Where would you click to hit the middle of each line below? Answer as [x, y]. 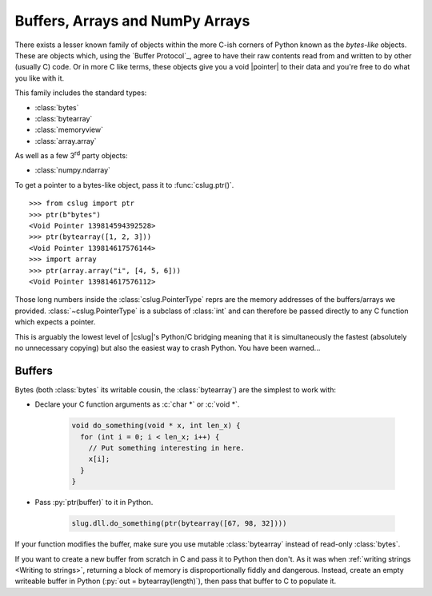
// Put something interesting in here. [167, 448]
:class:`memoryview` [69, 130]
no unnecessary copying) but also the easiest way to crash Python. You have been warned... [168, 348]
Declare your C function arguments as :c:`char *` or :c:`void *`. [137, 404]
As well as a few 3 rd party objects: [71, 155]
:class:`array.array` [66, 141]
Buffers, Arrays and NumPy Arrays [132, 21]
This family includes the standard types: [81, 93]
